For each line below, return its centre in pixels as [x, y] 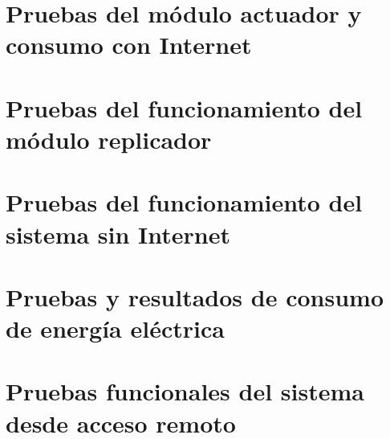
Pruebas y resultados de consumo [195, 296]
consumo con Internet [129, 45]
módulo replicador [109, 139]
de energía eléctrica [115, 328]
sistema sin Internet [118, 234]
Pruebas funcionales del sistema [185, 391]
